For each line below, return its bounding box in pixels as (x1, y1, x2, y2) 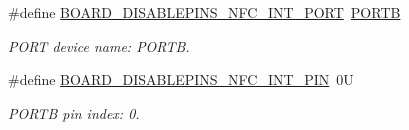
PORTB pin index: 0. (8, 102, 140, 123)
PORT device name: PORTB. (8, 35, 190, 56)
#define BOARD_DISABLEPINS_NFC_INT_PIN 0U (8, 69, 354, 90)
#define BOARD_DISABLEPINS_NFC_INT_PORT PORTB (8, 2, 401, 22)
